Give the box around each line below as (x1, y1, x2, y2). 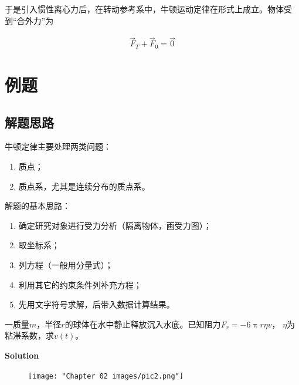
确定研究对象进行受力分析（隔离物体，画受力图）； (18, 219, 212, 231)
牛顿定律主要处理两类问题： (5, 140, 111, 153)
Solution (5, 349, 39, 361)
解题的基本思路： (5, 200, 70, 212)
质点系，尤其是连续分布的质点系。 (18, 180, 150, 192)
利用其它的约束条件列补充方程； (18, 278, 142, 291)
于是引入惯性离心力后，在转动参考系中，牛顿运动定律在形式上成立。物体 (5, 3, 284, 15)
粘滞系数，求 (5, 329, 54, 342)
